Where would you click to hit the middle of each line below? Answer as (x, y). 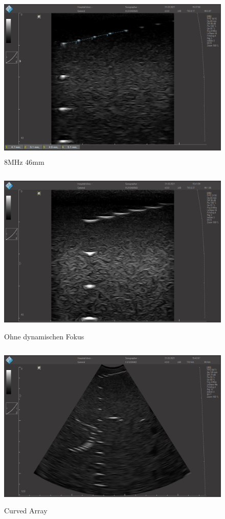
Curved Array (26, 511)
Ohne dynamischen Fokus (44, 336)
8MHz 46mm (24, 161)
